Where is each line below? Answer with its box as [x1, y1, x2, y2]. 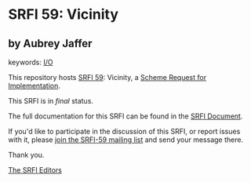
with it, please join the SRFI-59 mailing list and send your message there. [8, 135, 244, 144]
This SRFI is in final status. [8, 96, 94, 105]
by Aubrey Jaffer [8, 37, 93, 50]
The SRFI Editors [8, 166, 63, 174]
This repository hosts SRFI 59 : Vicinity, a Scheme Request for [8, 73, 206, 82]
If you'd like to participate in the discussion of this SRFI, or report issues [8, 127, 241, 136]
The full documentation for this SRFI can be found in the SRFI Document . [8, 111, 243, 121]
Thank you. [8, 151, 45, 159]
